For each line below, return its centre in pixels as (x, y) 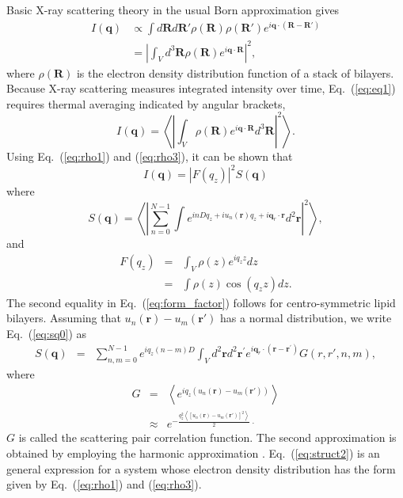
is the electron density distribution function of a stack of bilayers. (235, 72)
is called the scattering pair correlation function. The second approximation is (207, 437)
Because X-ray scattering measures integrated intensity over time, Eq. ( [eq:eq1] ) (201, 88)
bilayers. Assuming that (64, 318)
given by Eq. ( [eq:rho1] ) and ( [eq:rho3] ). (104, 484)
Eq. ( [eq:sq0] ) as (47, 333)
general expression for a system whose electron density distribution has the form (201, 468)
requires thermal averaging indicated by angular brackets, (146, 103)
